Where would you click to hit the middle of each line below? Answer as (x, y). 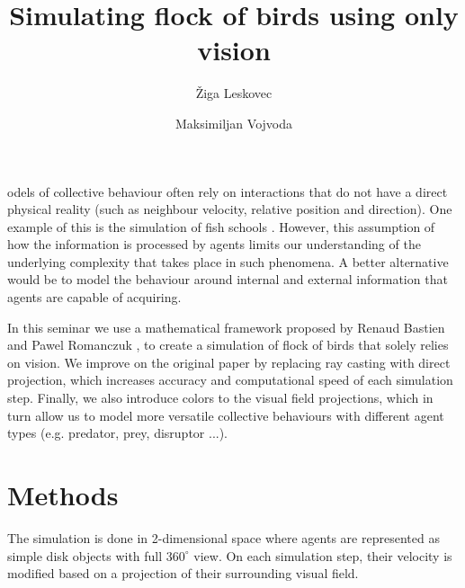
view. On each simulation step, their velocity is (323, 555)
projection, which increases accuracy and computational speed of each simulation (230, 380)
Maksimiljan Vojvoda (233, 123)
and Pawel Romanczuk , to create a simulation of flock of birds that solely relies (228, 345)
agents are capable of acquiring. (94, 297)
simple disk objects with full (85, 555)
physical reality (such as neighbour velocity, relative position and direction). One (230, 209)
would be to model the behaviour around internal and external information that (228, 279)
